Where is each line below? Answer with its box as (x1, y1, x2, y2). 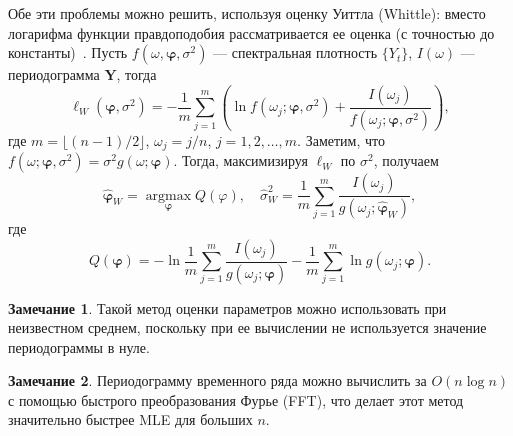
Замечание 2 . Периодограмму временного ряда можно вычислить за (8, 370, 427, 391)
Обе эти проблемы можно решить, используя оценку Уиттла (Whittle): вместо (8, 3, 486, 23)
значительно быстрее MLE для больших (8, 409, 253, 430)
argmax (145, 188, 192, 203)
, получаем (373, 150, 439, 171)
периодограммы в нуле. (8, 336, 150, 357)
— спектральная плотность (213, 42, 378, 63)
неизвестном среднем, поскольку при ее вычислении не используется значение (8, 317, 487, 338)
